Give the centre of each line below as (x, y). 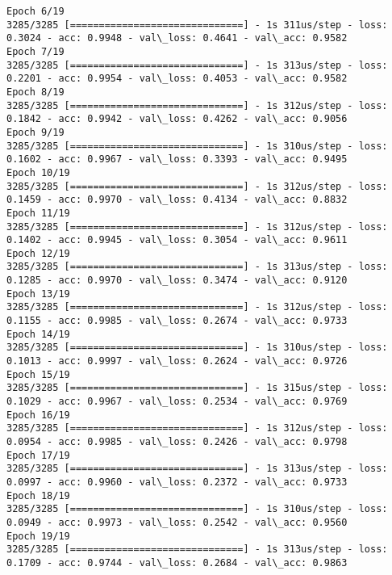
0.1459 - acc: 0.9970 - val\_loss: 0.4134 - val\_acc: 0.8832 (177, 200)
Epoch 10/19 (38, 172)
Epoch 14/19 (38, 334)
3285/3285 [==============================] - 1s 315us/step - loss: (197, 388)
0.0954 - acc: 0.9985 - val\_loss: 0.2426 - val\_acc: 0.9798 (177, 442)
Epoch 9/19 (35, 132)
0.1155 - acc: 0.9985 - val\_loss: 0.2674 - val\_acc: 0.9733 (177, 321)
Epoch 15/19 (38, 374)
